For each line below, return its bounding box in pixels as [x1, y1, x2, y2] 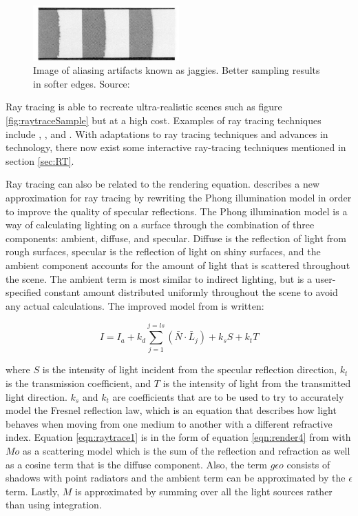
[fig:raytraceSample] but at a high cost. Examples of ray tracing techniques [6, 112, 322, 127]
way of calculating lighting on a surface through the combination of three [6, 217, 315, 232]
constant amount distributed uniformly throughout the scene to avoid [44, 285, 338, 299]
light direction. [6, 389, 67, 404]
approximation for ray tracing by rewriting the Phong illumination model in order [6, 190, 352, 204]
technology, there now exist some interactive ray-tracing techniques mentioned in [6, 140, 346, 155]
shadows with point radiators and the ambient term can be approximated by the [6, 470, 346, 485]
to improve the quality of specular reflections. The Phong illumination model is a [6, 204, 348, 218]
